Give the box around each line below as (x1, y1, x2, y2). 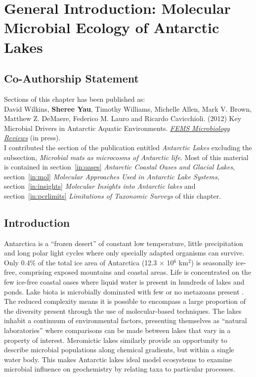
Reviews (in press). (4, 132, 61, 143)
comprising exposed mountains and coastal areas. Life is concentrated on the (19, 267, 252, 277)
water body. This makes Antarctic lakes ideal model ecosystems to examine (4, 354, 232, 364)
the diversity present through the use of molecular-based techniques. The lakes (4, 305, 242, 316)
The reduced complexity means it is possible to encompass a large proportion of (4, 296, 246, 306)
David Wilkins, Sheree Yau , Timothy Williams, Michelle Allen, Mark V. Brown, (4, 103, 252, 114)
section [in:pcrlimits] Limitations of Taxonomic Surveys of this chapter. (4, 190, 221, 201)
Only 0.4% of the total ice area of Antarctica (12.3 (4, 257, 157, 267)
